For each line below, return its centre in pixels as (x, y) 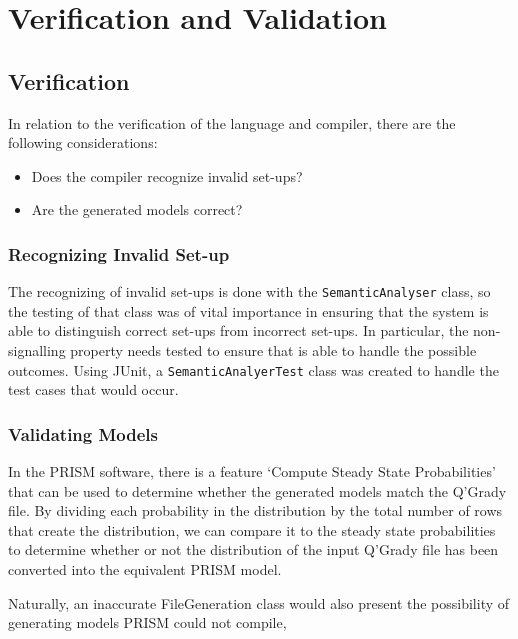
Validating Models (83, 433)
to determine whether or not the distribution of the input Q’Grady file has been (253, 549)
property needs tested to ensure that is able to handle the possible (273, 350)
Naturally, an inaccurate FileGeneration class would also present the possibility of (259, 602)
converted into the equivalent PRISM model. (145, 569)
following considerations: (83, 142)
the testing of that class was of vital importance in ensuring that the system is (248, 310)
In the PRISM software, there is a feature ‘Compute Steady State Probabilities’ (252, 471)
